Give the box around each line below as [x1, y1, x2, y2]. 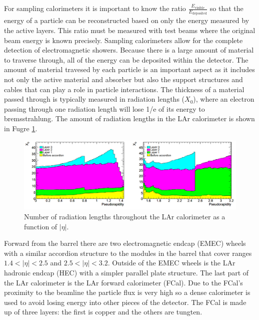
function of [24, 221, 57, 231]
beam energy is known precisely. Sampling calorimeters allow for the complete [4, 35, 243, 45]
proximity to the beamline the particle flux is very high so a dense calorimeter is [4, 287, 250, 297]
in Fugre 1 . [4, 123, 37, 133]
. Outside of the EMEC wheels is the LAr [107, 257, 235, 268]
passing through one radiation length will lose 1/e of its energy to [4, 103, 205, 114]
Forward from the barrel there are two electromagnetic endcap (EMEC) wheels [4, 238, 246, 248]
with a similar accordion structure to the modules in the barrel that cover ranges [4, 247, 252, 258]
